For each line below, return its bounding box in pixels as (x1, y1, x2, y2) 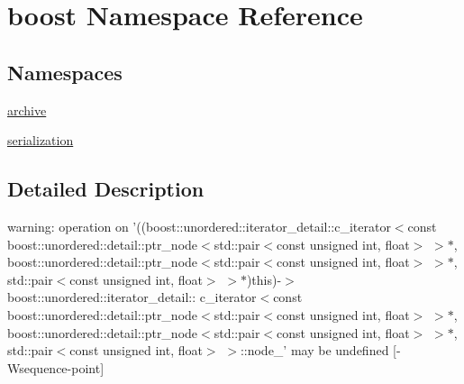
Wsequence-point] (7, 358, 105, 377)
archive (7, 100, 47, 119)
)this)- (246, 270, 282, 288)
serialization (7, 131, 74, 150)
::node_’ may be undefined (240, 341, 389, 360)
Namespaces (7, 58, 123, 86)
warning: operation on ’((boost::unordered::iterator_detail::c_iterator (7, 216, 391, 235)
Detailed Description (7, 175, 205, 203)
